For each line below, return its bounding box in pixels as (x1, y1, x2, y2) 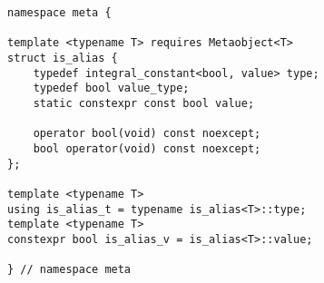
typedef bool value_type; (33, 82, 190, 95)
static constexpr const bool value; (33, 96, 255, 110)
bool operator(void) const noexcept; (33, 141, 261, 155)
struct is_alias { (7, 51, 118, 64)
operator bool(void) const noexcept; (33, 127, 261, 141)
